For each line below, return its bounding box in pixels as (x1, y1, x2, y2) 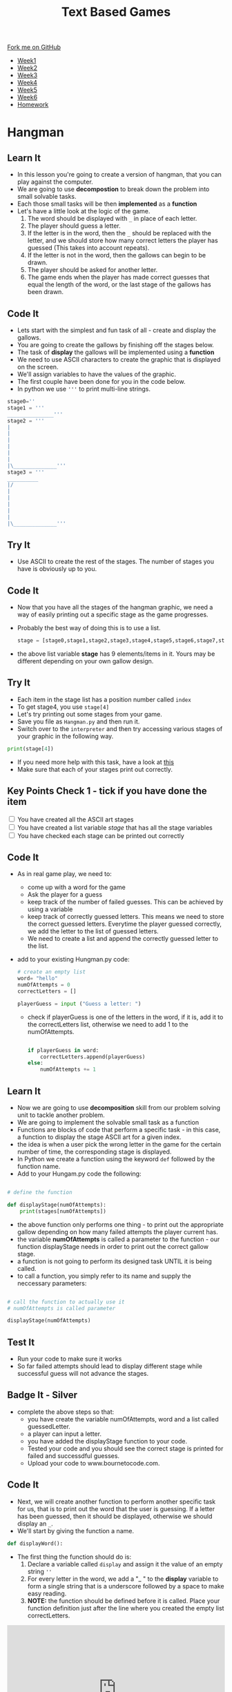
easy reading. (27, 1589, 67, 1597)
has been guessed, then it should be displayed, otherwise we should (17, 1512, 213, 1520)
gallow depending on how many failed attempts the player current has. (17, 1227, 219, 1236)
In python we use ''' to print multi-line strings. (17, 385, 151, 393)
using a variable (27, 905, 73, 913)
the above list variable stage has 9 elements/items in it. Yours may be (17, 650, 215, 658)
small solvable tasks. (17, 193, 77, 201)
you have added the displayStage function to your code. (27, 1437, 188, 1445)
